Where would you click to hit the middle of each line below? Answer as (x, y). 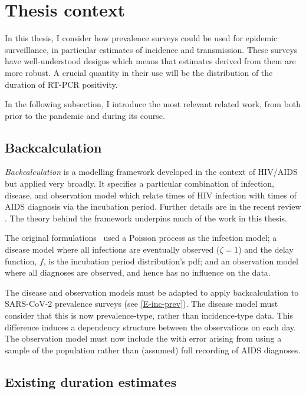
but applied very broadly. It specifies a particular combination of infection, (139, 183)
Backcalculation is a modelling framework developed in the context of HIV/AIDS (151, 172)
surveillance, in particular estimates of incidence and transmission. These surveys (151, 49)
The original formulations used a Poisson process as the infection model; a (141, 238)
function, (21, 261)
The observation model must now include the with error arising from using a (143, 338)
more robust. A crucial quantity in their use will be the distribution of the (139, 72)
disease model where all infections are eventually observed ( (112, 249)
